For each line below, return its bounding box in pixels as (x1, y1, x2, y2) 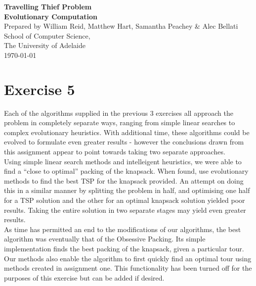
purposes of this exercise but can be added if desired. (4, 272, 165, 283)
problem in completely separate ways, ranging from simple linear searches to (4, 117, 235, 128)
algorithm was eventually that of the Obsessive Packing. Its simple (4, 234, 206, 244)
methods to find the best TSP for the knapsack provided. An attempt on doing (4, 175, 244, 186)
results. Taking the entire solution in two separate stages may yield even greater (4, 204, 246, 215)
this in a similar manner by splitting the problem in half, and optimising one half (4, 185, 250, 195)
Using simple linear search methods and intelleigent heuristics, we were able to (4, 156, 242, 166)
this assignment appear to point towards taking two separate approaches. (4, 146, 225, 157)
